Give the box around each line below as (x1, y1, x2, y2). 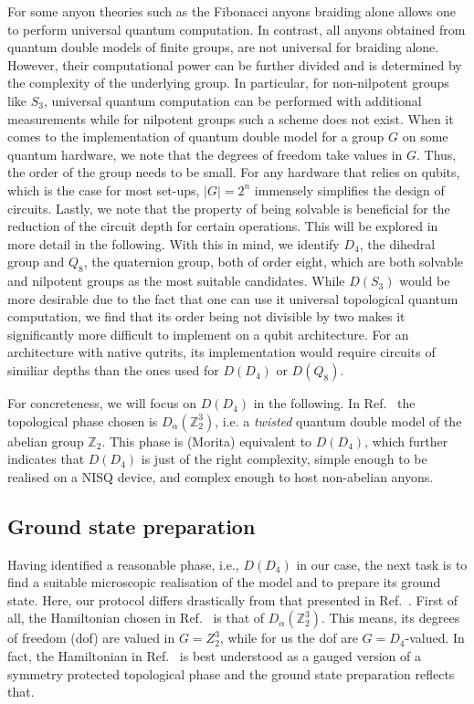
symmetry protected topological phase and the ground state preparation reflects (7, 664, 455, 683)
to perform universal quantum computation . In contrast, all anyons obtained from (7, 19, 466, 38)
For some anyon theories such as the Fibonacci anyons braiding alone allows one (7, 2, 456, 20)
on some (402, 127, 448, 146)
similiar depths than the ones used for (7, 361, 219, 380)
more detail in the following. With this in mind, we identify (7, 234, 340, 253)
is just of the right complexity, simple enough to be (141, 449, 427, 468)
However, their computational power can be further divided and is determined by (7, 55, 462, 74)
